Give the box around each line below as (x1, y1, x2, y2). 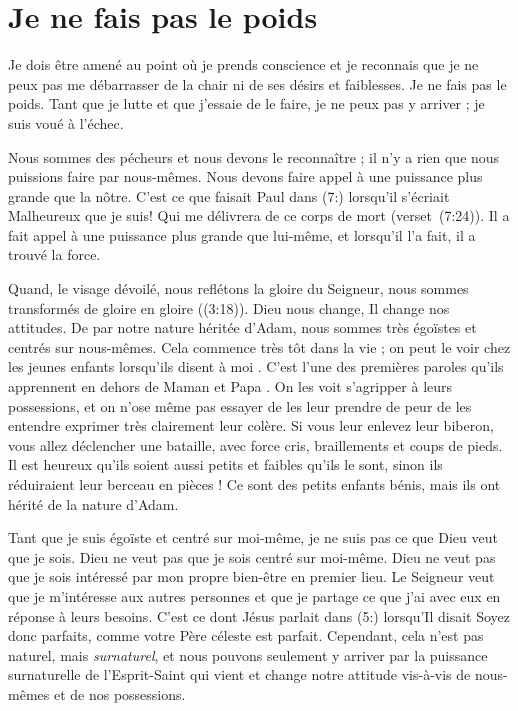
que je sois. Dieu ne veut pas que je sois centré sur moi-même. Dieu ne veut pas (8, 546, 496, 567)
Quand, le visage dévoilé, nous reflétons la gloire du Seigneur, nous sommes (8, 278, 469, 299)
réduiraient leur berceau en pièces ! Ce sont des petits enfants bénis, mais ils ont (8, 474, 501, 494)
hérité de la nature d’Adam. (8, 493, 179, 514)
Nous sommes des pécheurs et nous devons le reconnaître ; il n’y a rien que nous (8, 146, 500, 167)
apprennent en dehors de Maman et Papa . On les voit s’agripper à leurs (8, 376, 453, 397)
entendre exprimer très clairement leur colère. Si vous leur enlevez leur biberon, (8, 415, 494, 436)
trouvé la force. (8, 244, 101, 265)
